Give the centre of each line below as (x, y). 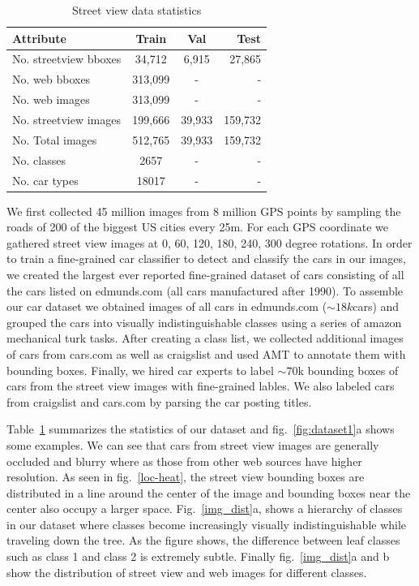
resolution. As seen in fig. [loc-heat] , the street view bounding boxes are (186, 477)
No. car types (45, 180)
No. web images (51, 99)
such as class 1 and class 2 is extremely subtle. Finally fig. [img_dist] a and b (198, 556)
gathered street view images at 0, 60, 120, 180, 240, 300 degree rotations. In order (209, 242)
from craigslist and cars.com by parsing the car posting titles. (159, 401)
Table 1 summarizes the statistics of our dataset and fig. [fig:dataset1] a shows (201, 429)
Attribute (39, 38)
